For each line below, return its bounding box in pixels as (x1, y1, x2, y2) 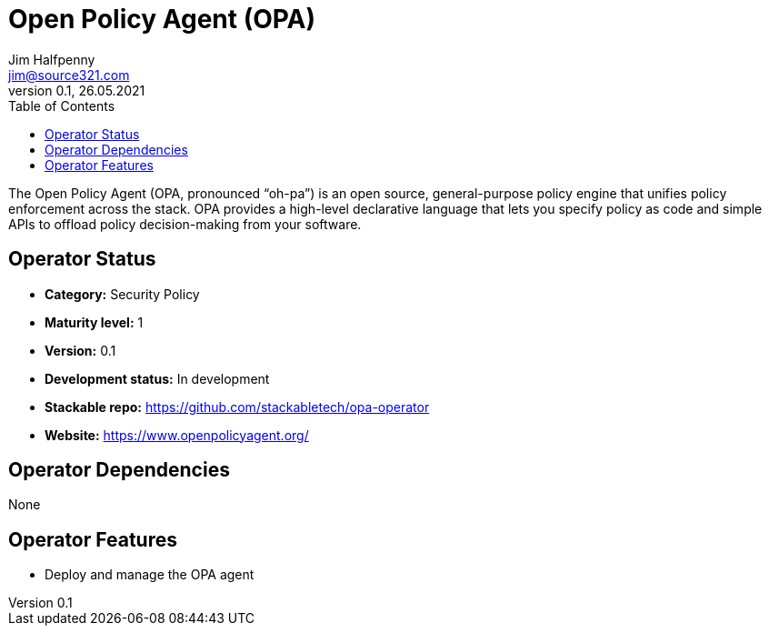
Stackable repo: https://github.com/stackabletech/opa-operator (45, 398, 430, 415)
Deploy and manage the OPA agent (45, 567, 255, 583)
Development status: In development (45, 370, 270, 387)
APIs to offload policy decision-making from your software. (8, 216, 362, 232)
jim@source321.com (8, 66, 130, 83)
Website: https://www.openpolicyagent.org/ (45, 427, 309, 443)
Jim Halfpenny (8, 51, 95, 67)
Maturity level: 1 (45, 314, 144, 330)
